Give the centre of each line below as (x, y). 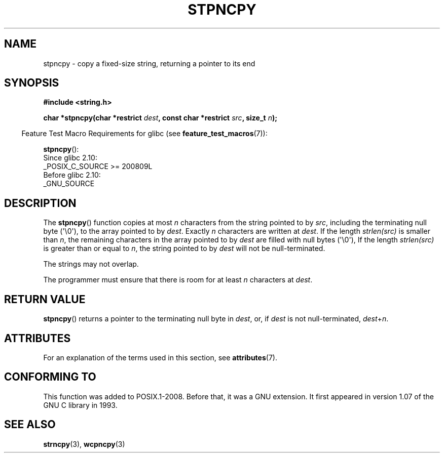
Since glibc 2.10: (70, 158)
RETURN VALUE (45, 299)
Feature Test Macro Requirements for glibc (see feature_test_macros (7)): (144, 134)
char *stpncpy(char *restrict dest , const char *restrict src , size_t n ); (160, 118)
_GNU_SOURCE (69, 184)
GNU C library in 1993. (80, 405)
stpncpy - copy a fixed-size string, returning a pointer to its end (149, 63)
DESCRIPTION (40, 203)
